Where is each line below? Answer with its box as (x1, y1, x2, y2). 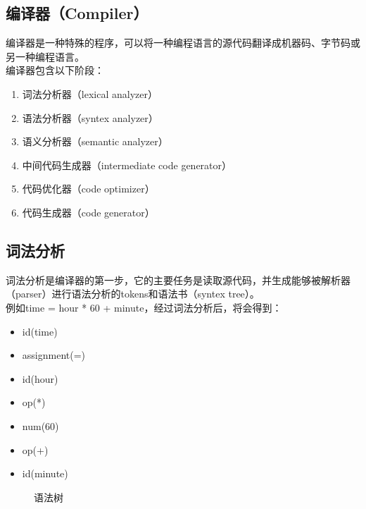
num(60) (22, 418, 59, 433)
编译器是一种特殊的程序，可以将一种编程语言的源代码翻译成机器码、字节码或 (6, 35, 360, 50)
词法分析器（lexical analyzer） (22, 86, 158, 101)
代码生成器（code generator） (22, 204, 155, 219)
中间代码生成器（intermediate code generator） (22, 157, 232, 172)
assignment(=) (22, 348, 86, 362)
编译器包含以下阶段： (6, 63, 104, 78)
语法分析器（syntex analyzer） (22, 110, 158, 125)
